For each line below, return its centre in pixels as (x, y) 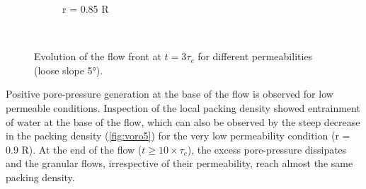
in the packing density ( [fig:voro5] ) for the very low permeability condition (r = (178, 136)
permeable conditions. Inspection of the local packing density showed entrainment (183, 107)
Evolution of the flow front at (98, 56)
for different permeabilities (255, 56)
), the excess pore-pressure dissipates (267, 149)
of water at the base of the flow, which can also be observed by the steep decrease (183, 121)
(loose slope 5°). (69, 70)
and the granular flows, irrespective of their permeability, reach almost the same (179, 163)
